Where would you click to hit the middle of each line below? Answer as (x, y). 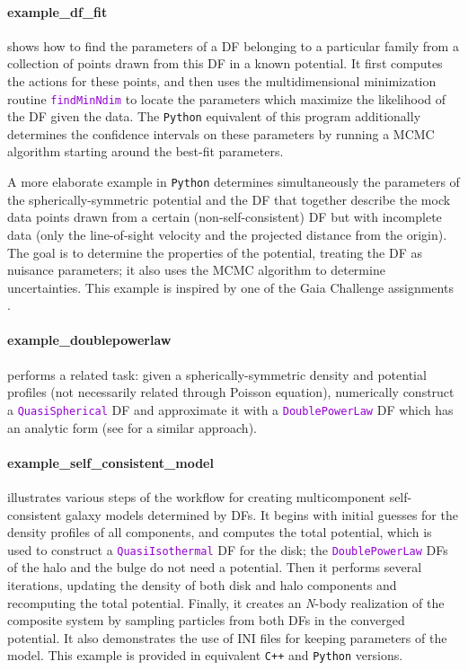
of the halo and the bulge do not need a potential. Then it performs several (215, 567)
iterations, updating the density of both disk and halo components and (202, 584)
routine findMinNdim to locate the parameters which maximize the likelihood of (227, 98)
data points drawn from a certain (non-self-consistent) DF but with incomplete (225, 217)
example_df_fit (57, 11)
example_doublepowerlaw (89, 340)
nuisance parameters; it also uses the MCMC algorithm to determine (196, 270)
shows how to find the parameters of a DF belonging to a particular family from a (233, 45)
